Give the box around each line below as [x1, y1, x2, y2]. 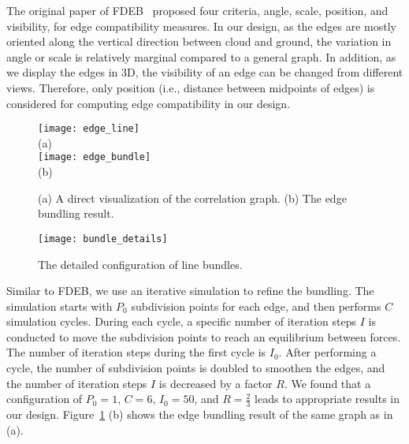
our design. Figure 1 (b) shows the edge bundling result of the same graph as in [6, 406, 393, 423]
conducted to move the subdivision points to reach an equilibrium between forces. [6, 328, 401, 345]
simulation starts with [6, 297, 113, 314]
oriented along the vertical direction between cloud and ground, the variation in [6, 33, 392, 50]
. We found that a [284, 375, 371, 391]
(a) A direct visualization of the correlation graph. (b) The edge [38, 189, 347, 206]
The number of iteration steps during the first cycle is [6, 344, 266, 360]
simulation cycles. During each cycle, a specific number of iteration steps [6, 313, 356, 330]
